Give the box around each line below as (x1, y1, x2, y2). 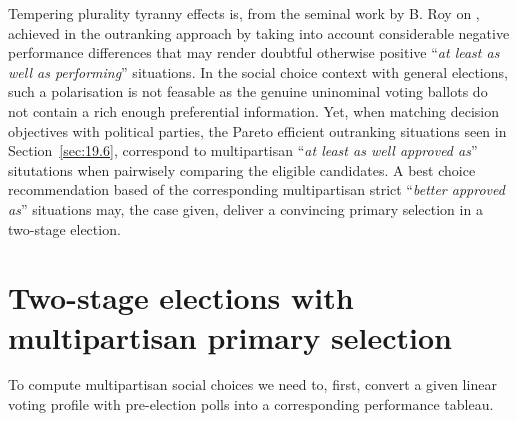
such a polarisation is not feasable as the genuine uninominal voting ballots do (8, 81, 488, 102)
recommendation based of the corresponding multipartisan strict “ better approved (8, 179, 505, 200)
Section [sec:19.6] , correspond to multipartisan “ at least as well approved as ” (8, 140, 478, 161)
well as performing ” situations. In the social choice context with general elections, (8, 61, 508, 82)
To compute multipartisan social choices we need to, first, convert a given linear (8, 374, 497, 395)
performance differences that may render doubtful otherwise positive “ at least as (8, 42, 500, 63)
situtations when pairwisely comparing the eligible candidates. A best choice (8, 159, 476, 180)
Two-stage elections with (8, 277, 354, 318)
